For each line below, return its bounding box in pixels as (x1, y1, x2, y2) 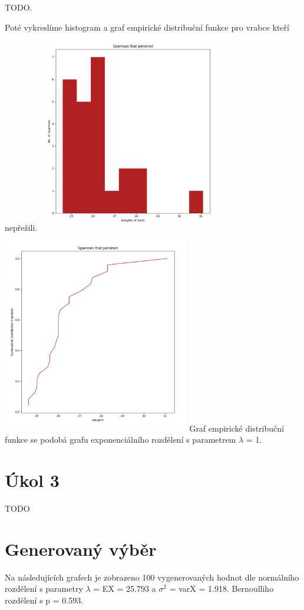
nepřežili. (5, 221, 38, 234)
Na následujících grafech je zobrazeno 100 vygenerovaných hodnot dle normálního (5, 571, 299, 583)
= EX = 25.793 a (93, 582, 156, 595)
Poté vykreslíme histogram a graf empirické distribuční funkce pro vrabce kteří (5, 21, 289, 33)
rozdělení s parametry (5, 582, 83, 595)
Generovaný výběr (5, 536, 157, 561)
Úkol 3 (5, 468, 60, 492)
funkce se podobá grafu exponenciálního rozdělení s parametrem (5, 433, 236, 446)
